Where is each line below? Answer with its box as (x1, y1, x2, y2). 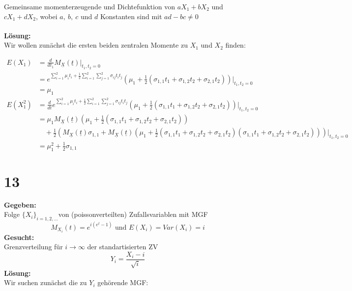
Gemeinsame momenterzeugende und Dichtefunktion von (4, 1, 176, 11)
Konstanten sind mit (100, 11, 162, 21)
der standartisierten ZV (87, 241, 158, 252)
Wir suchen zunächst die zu (4, 277, 87, 288)
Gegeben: (4, 199, 36, 210)
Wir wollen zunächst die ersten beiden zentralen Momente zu (4, 40, 188, 50)
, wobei (36, 11, 58, 21)
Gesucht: (4, 232, 34, 242)
